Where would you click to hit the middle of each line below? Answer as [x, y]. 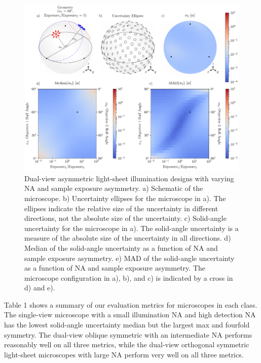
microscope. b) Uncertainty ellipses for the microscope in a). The [125, 198]
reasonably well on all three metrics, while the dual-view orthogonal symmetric [127, 344]
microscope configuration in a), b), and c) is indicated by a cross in [129, 277]
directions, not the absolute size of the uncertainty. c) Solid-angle [125, 218]
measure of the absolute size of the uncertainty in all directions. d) [128, 238]
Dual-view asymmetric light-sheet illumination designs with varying [129, 178]
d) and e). [40, 288]
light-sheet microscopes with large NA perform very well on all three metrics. [124, 354]
